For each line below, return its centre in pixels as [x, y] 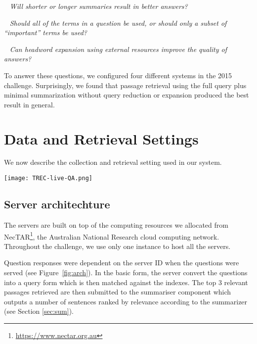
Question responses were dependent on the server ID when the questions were [122, 263]
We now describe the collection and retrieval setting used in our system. [113, 162]
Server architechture [57, 204]
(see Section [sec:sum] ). [39, 311]
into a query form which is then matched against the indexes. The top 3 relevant [126, 282]
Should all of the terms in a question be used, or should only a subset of [118, 23]
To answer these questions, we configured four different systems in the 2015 [118, 75]
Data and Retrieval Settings [101, 138]
